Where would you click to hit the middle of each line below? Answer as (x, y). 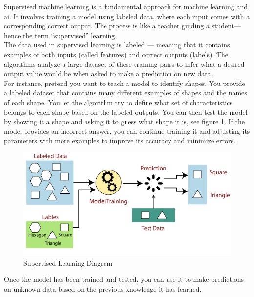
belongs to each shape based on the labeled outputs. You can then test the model (126, 112)
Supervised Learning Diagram (68, 263)
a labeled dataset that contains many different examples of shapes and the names (126, 93)
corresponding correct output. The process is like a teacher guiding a (107, 26)
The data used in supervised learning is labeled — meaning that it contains (117, 45)
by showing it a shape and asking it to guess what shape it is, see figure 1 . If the (124, 121)
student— (226, 26)
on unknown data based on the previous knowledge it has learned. (103, 288)
